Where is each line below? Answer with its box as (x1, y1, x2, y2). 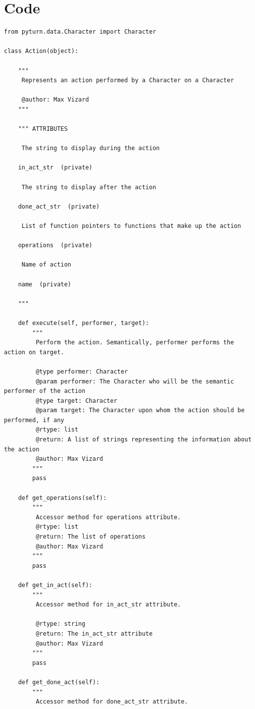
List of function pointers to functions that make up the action (21, 222, 241, 229)
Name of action (21, 261, 72, 269)
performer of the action (4, 387, 85, 395)
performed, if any (4, 416, 64, 424)
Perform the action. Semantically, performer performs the (36, 339, 234, 346)
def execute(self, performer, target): (18, 319, 149, 327)
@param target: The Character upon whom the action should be (36, 407, 245, 414)
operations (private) (18, 242, 92, 249)
